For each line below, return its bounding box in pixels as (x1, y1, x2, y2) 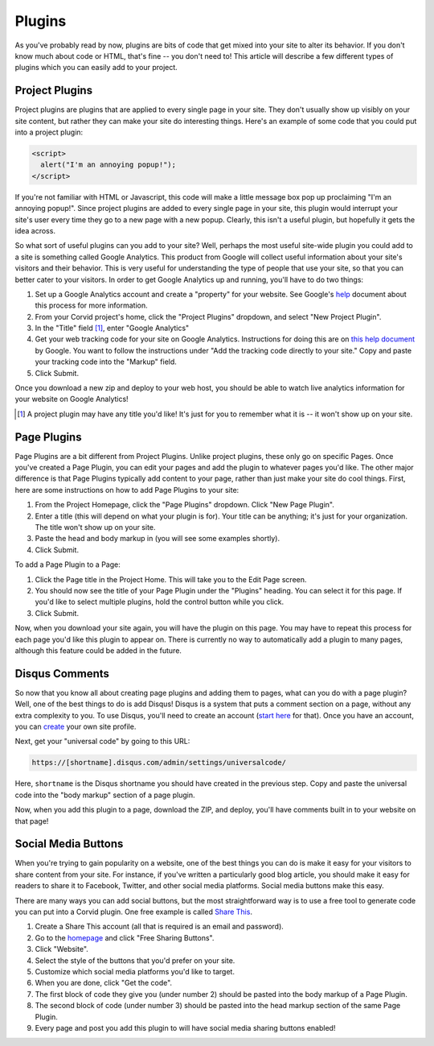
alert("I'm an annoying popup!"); (40, 160, 177, 169)
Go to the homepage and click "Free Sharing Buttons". (35, 932, 215, 942)
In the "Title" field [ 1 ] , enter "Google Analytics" (35, 323, 190, 333)
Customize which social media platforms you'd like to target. (35, 966, 235, 976)
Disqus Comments (14, 667, 110, 680)
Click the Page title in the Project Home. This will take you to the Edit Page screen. (35, 574, 307, 584)
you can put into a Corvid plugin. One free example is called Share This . (14, 907, 253, 917)
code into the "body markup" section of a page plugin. (14, 790, 196, 800)
